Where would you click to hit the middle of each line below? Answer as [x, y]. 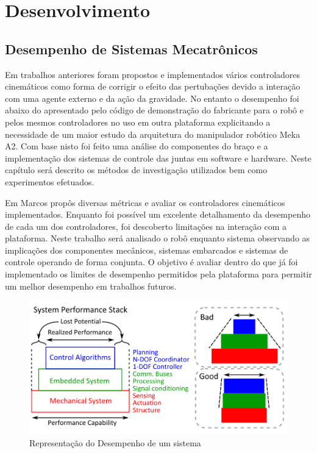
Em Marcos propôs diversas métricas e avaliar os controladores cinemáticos [145, 202]
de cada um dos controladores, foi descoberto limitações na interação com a [146, 226]
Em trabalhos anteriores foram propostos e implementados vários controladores [153, 74]
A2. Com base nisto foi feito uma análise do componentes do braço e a [137, 146]
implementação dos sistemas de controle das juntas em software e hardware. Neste [158, 158]
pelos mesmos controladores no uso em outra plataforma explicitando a [138, 122]
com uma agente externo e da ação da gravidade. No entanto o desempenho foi [152, 98]
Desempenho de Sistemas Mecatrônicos [131, 48]
